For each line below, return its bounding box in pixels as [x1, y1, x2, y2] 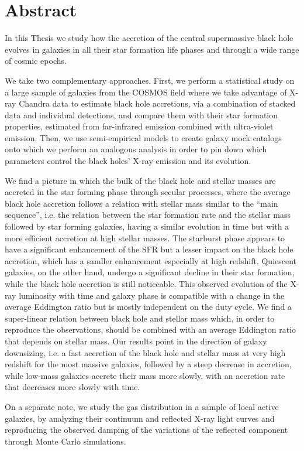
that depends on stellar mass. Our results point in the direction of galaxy [5, 334, 267, 347]
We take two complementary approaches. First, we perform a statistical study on [5, 74, 295, 86]
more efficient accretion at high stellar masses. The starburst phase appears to [5, 231, 285, 244]
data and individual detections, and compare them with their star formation [5, 108, 278, 121]
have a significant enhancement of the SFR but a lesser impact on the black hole [5, 243, 293, 255]
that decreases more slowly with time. [5, 381, 140, 393]
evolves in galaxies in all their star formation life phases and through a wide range [5, 43, 299, 55]
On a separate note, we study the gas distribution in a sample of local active [5, 400, 279, 412]
